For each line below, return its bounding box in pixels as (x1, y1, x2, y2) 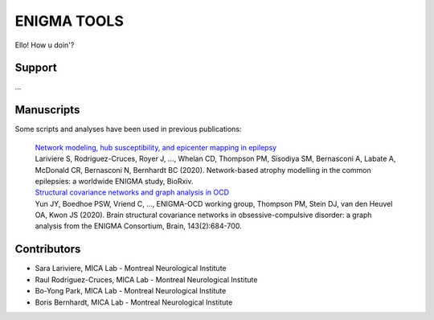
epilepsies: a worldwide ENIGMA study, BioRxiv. (35, 176, 194, 186)
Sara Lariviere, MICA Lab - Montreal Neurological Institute (35, 264, 227, 273)
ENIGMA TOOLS (14, 12, 124, 30)
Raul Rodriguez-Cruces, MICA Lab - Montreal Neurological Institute (35, 274, 258, 285)
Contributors (14, 242, 81, 256)
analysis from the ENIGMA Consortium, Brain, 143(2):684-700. (35, 221, 242, 231)
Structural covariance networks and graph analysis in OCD (35, 187, 229, 197)
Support (14, 61, 57, 75)
